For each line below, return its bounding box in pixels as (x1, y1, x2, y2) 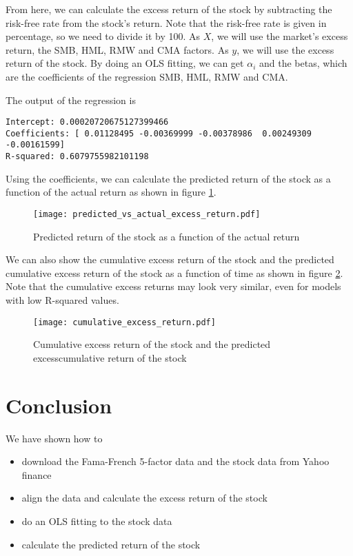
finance (21, 467, 52, 482)
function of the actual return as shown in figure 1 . (6, 185, 216, 199)
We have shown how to (6, 431, 103, 445)
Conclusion (6, 391, 112, 419)
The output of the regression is (6, 92, 136, 107)
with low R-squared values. (6, 293, 119, 307)
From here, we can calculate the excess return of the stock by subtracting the (6, 2, 332, 16)
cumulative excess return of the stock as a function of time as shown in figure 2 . (6, 265, 343, 280)
